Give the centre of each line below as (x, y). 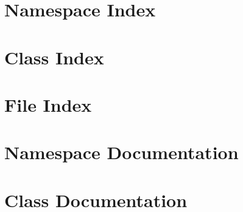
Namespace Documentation (121, 152)
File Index (48, 104)
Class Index (54, 57)
